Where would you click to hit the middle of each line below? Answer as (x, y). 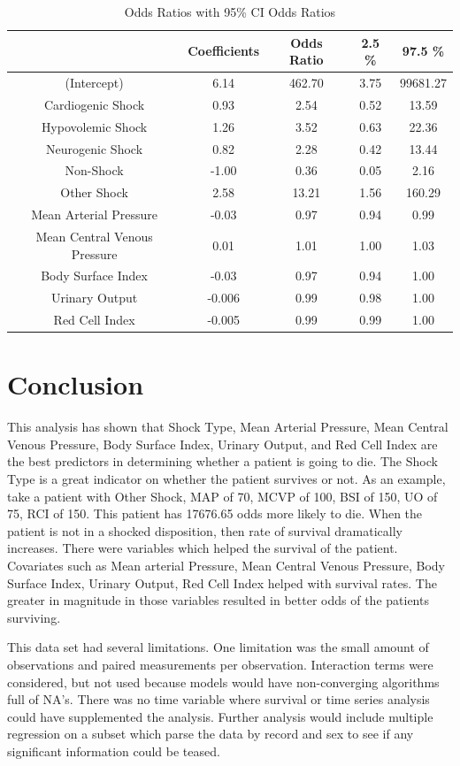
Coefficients (224, 51)
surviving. (34, 617)
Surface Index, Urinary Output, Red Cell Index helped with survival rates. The (222, 582)
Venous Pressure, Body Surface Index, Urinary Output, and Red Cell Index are (222, 444)
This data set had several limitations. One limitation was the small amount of (218, 647)
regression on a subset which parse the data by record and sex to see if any (211, 734)
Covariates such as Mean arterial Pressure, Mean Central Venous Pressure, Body (226, 566)
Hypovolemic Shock (94, 126)
